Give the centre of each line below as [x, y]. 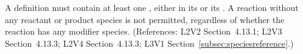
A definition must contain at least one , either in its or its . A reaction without [152, 7]
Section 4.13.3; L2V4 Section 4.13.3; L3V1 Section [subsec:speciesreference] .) [149, 43]
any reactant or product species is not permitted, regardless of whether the [145, 19]
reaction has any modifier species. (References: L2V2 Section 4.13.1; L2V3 [144, 31]
